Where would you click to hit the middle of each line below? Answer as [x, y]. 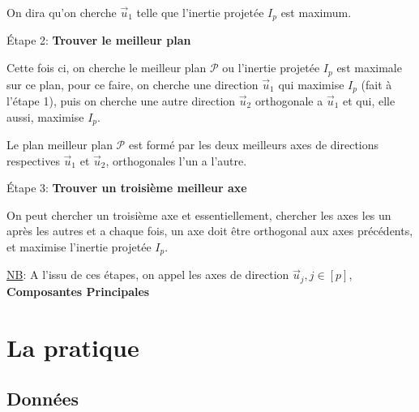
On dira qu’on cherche [62, 12]
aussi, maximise [45, 116]
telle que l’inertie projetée [200, 12]
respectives [33, 160]
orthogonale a [289, 100]
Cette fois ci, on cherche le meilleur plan [107, 68]
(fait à [376, 84]
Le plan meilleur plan [60, 144]
